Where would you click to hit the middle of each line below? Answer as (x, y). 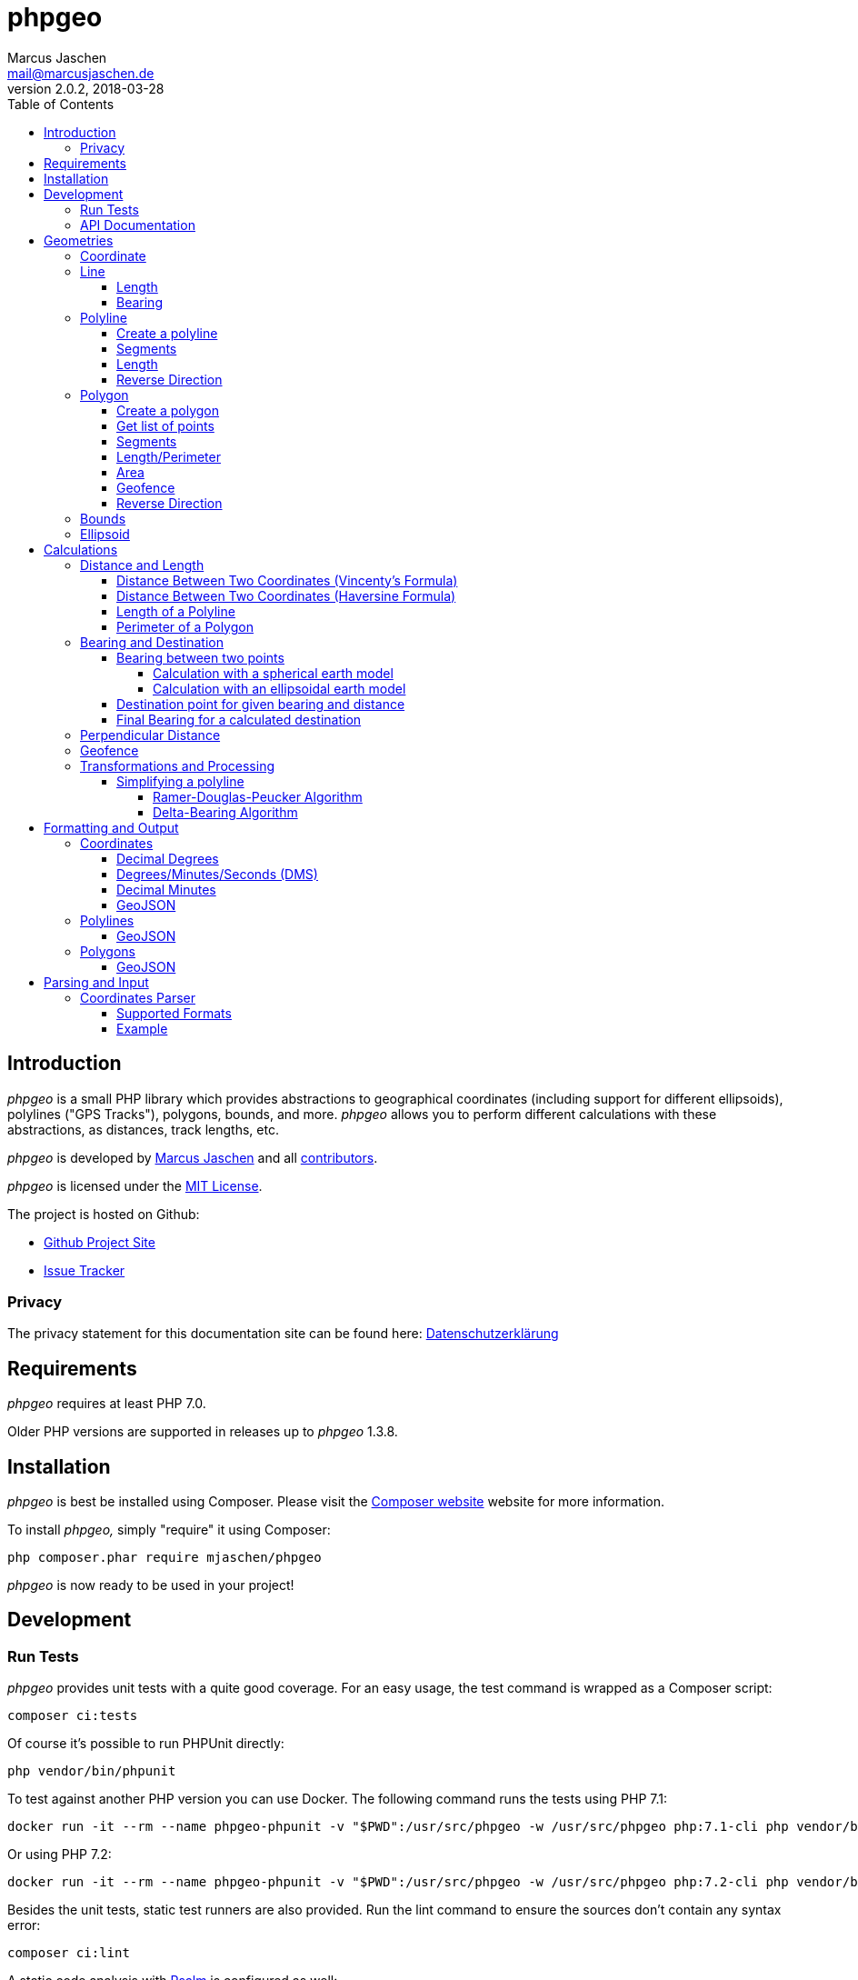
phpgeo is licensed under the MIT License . (135, 1185)
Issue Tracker (85, 1270)
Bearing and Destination (152, 642)
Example (142, 1028)
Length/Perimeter (169, 456)
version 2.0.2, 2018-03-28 (86, 88)
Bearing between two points (200, 657)
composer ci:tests (73, 1716)
